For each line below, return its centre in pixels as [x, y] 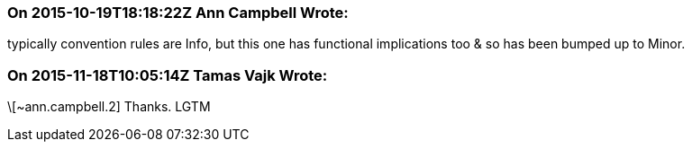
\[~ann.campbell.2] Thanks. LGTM [109, 107]
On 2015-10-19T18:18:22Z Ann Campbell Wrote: [178, 13]
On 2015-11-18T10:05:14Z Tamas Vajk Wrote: [168, 75]
